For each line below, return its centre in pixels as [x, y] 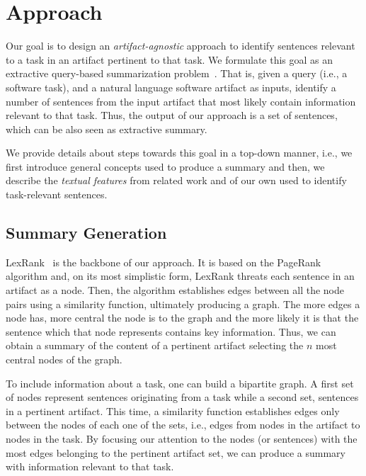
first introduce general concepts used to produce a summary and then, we [165, 166]
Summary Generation [86, 233]
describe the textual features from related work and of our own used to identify [176, 180]
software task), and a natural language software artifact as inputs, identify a [171, 87]
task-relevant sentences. [57, 194]
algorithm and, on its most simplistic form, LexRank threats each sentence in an [180, 276]
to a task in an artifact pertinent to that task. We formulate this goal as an [170, 59]
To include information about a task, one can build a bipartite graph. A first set [180, 383]
